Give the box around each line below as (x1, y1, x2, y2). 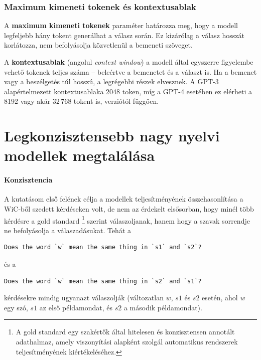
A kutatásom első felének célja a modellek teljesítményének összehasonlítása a (4, 194, 243, 204)
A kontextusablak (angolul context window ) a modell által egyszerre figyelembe (4, 57, 253, 67)
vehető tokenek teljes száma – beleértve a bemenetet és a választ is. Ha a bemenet (4, 66, 257, 77)
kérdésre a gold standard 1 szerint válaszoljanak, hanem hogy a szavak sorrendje (4, 214, 250, 226)
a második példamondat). (123, 302, 202, 312)
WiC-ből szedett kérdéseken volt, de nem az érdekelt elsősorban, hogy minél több (4, 203, 254, 214)
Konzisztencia (4, 174, 53, 185)
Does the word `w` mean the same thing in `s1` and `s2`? (4, 244, 202, 251)
